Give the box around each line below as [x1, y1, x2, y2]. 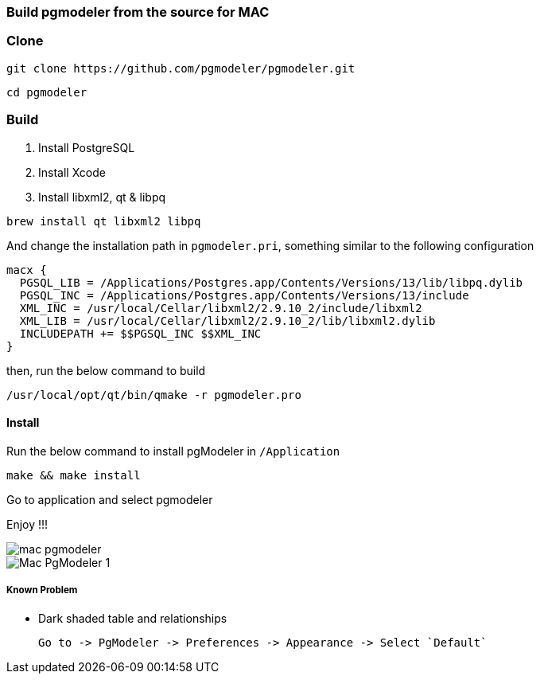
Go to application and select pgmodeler [6, 492, 213, 506]
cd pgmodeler [6, 85, 87, 99]
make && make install [6, 468, 141, 482]
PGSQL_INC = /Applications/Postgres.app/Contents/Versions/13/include [19, 288, 469, 302]
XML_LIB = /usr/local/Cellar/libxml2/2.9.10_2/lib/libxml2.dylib [19, 314, 436, 327]
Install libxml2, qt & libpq [38, 190, 166, 204]
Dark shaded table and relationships [38, 611, 227, 625]
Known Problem [6, 584, 78, 596]
